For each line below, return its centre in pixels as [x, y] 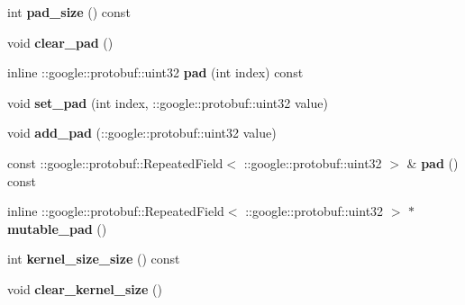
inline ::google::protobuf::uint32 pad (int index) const [155, 72]
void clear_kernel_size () [85, 288]
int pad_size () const [69, 12]
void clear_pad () [60, 42]
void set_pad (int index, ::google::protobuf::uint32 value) [168, 102]
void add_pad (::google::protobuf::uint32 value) [142, 133]
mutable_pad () [57, 228]
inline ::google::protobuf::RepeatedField [116, 211]
